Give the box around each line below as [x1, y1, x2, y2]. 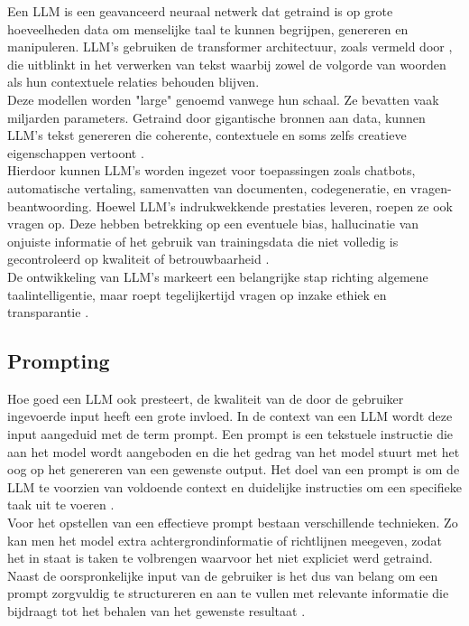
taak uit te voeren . [7, 495, 115, 514]
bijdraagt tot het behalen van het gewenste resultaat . [7, 602, 306, 621]
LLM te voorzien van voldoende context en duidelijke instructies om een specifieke [7, 477, 462, 496]
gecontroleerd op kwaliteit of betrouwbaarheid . [7, 249, 270, 268]
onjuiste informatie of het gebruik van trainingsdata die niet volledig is [7, 231, 399, 250]
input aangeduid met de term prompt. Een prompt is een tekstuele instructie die [7, 425, 454, 444]
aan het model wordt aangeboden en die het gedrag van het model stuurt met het [7, 442, 460, 461]
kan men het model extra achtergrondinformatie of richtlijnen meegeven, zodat [7, 530, 443, 549]
